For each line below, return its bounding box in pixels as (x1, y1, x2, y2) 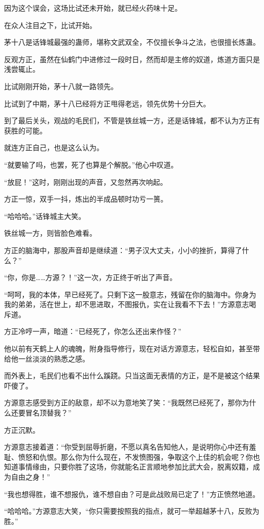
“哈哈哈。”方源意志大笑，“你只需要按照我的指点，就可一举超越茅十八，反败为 (4, 506, 259, 516)
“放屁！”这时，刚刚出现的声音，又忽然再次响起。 (4, 176, 168, 187)
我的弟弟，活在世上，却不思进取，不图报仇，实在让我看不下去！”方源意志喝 (4, 299, 256, 310)
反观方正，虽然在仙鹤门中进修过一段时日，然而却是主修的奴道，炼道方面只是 (4, 53, 260, 64)
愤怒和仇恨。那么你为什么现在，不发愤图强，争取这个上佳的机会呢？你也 (18, 451, 260, 462)
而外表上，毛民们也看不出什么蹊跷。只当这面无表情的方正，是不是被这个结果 (4, 370, 260, 381)
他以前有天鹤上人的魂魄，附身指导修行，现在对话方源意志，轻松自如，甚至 (4, 343, 253, 354)
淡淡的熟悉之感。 (32, 353, 89, 364)
